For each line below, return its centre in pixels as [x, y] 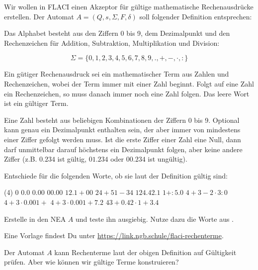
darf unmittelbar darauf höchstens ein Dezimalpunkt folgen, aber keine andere [123, 149]
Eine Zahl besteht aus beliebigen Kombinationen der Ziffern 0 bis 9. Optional [122, 120]
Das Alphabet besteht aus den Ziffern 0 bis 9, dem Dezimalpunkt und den [117, 33]
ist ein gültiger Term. [36, 103]
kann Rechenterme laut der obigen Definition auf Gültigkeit [145, 252]
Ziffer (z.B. [21, 159]
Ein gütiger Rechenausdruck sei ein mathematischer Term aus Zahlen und [117, 74]
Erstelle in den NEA [35, 219]
